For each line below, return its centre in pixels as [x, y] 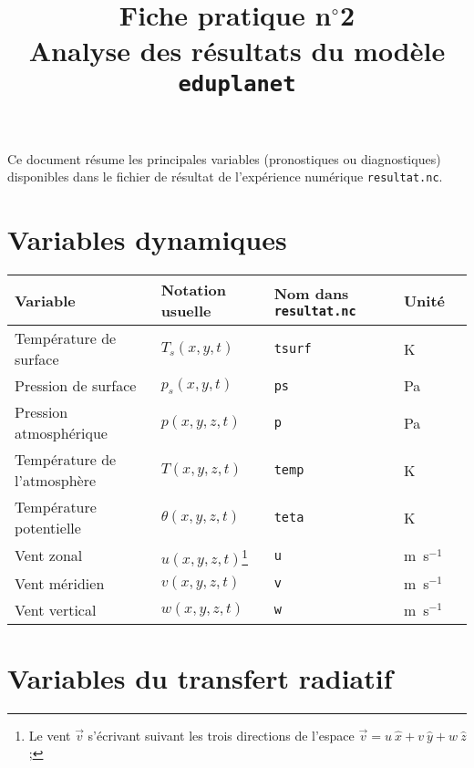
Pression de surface [76, 386]
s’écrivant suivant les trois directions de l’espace [221, 735]
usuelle [186, 311]
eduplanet [237, 83]
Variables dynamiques [147, 239]
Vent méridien [60, 583]
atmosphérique [61, 433]
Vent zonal [49, 555]
